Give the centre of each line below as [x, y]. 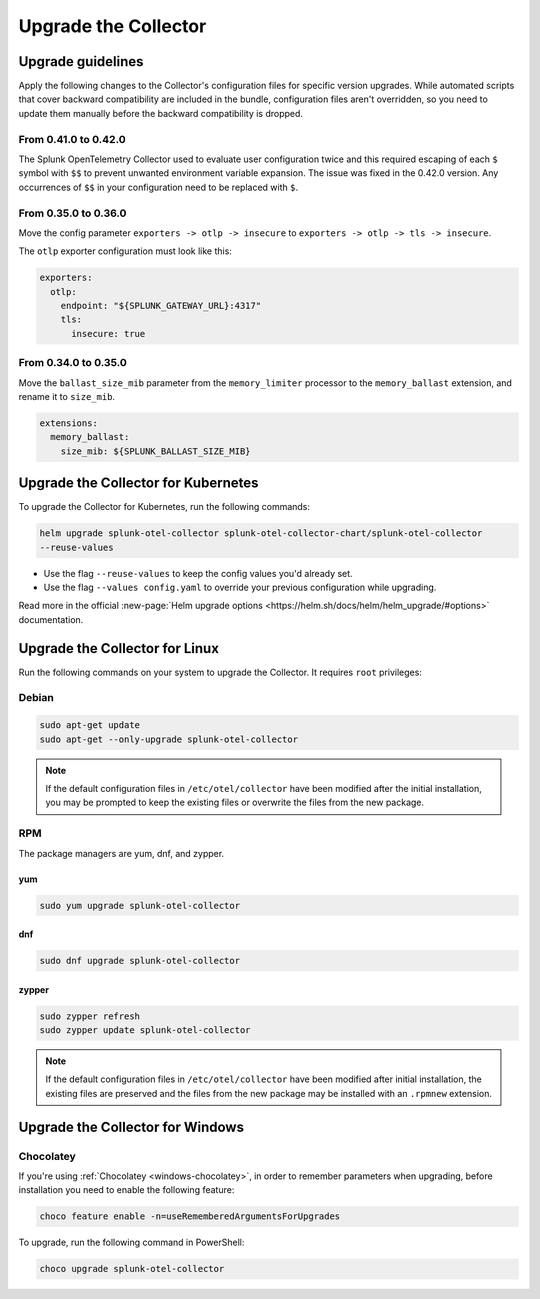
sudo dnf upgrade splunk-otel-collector [139, 961]
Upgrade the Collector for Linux [119, 648]
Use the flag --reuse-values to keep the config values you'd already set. [198, 573]
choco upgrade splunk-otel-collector [132, 1269]
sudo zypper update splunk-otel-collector [145, 1030]
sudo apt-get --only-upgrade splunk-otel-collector [169, 739]
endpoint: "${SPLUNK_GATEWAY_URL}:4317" [161, 306]
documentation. [51, 619]
